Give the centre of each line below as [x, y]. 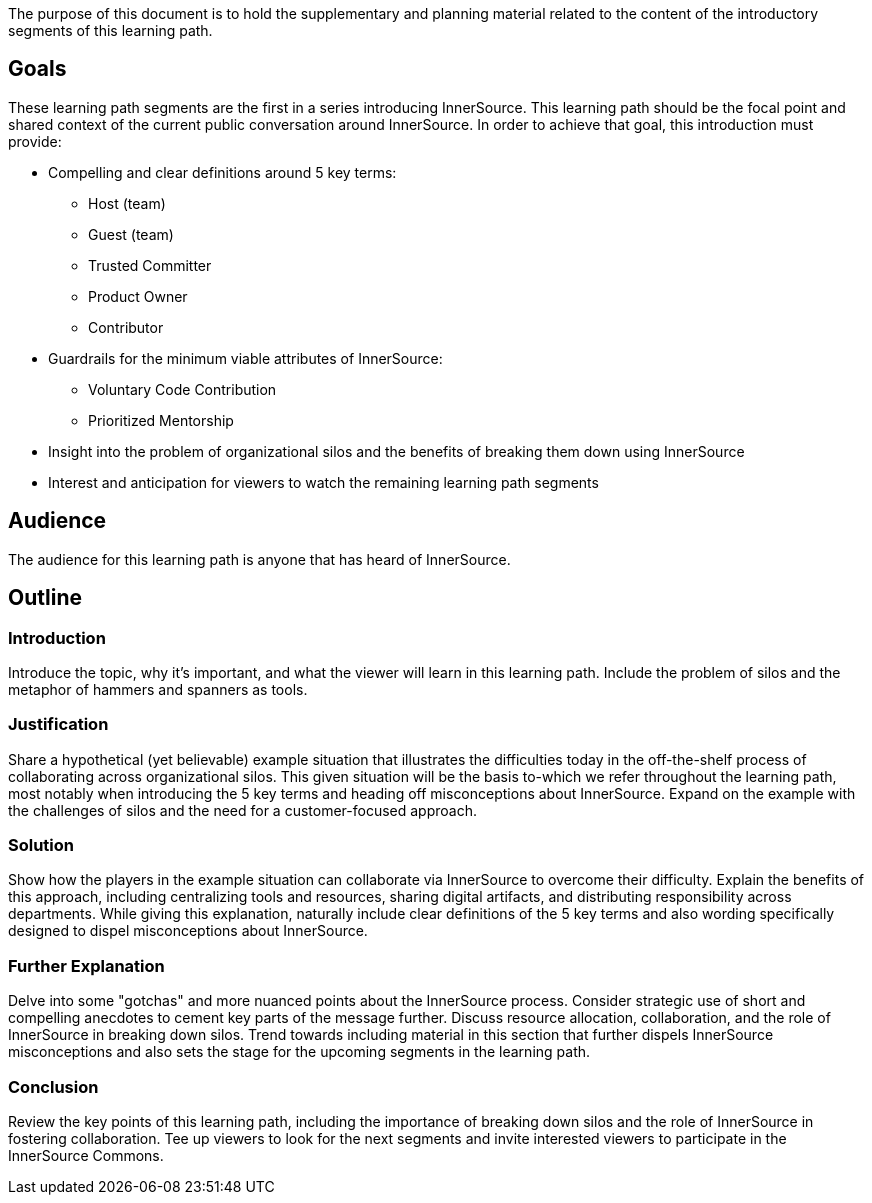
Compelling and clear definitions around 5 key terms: [222, 172]
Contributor [126, 327]
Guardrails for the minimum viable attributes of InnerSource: [245, 358]
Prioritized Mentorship [161, 420]
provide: [35, 141]
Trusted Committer [150, 265]
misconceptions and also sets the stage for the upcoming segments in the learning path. [299, 1052]
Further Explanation [86, 965]
